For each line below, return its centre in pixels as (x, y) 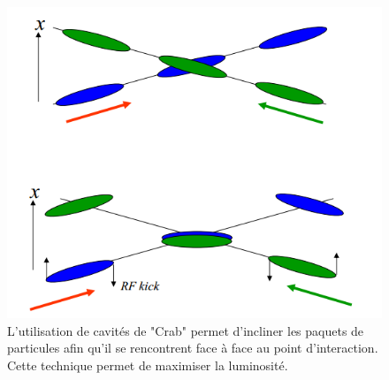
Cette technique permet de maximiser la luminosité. (148, 365)
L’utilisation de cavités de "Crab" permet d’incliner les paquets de (186, 330)
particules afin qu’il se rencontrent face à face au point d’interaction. (193, 348)
